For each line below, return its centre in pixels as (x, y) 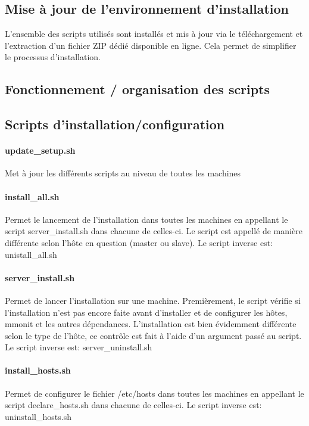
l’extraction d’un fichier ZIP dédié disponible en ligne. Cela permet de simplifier (151, 45)
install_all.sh (32, 196)
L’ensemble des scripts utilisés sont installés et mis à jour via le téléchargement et (154, 34)
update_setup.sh (40, 150)
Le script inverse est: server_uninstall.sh (79, 347)
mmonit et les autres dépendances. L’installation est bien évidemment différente (151, 324)
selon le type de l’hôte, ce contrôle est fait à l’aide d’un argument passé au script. (153, 335)
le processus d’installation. (53, 57)
